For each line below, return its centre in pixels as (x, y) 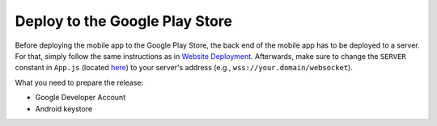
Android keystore (64, 108)
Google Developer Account (80, 98)
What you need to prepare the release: (79, 82)
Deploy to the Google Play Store (123, 21)
